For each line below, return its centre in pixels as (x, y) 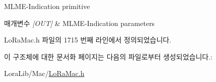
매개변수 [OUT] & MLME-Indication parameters (80, 23)
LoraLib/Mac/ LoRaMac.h (44, 73)
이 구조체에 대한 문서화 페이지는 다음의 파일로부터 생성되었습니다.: (108, 56)
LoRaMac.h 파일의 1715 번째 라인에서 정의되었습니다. (88, 40)
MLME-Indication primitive (47, 6)
